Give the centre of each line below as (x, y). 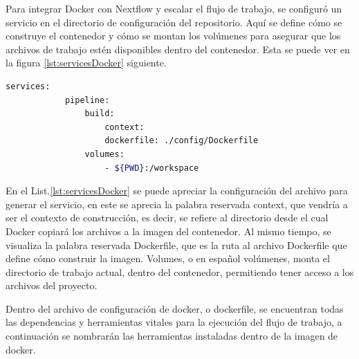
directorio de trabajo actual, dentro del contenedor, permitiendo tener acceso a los (180, 271)
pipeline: (87, 100)
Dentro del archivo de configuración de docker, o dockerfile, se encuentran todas (175, 308)
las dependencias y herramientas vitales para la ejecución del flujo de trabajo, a (174, 322)
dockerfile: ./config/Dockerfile (182, 141)
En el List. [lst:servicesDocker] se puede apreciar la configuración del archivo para (177, 191)
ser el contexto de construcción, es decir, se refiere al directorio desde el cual (167, 218)
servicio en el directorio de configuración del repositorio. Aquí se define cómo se (174, 22)
